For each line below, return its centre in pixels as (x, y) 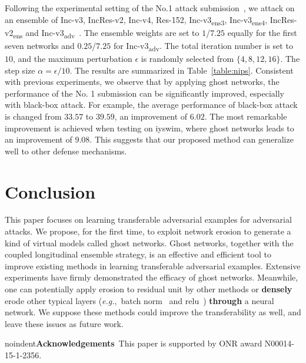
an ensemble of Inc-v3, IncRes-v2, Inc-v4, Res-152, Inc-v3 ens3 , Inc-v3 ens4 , (136, 20)
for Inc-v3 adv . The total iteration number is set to (203, 46)
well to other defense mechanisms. (66, 151)
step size (20, 70)
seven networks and (40, 45)
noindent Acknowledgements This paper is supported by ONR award (134, 343)
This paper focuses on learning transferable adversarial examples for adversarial (148, 220)
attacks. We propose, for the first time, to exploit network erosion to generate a (148, 231)
